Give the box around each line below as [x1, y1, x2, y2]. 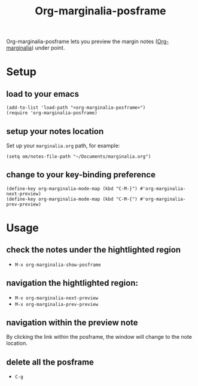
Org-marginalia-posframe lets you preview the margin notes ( [6, 38, 157, 45]
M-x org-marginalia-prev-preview [14, 301, 99, 307]
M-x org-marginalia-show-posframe [14, 262, 101, 268]
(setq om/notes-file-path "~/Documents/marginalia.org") [6, 154, 151, 160]
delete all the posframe [6, 357, 95, 367]
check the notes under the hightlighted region [6, 245, 181, 255]
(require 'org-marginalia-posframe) [6, 110, 98, 116]
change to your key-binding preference [6, 170, 156, 180]
